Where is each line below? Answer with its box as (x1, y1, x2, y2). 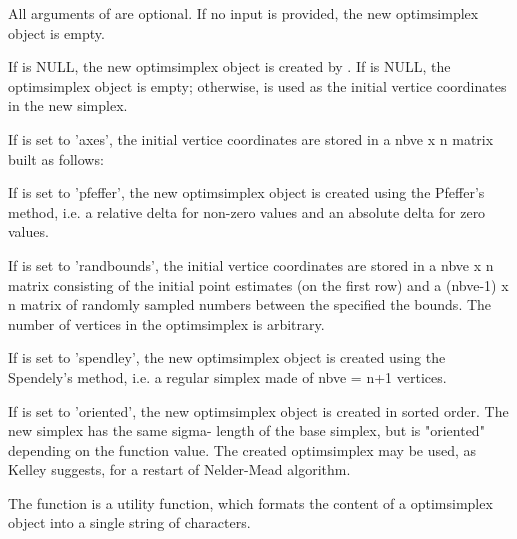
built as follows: (8, 148, 104, 169)
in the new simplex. (8, 95, 128, 116)
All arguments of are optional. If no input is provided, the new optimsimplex (8, 3, 479, 23)
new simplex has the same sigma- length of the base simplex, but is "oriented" (8, 420, 485, 441)
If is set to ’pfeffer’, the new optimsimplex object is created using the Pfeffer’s (8, 182, 485, 203)
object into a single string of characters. (8, 512, 251, 533)
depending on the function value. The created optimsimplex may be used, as (8, 439, 477, 460)
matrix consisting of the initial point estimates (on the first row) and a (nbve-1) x (8, 274, 509, 295)
